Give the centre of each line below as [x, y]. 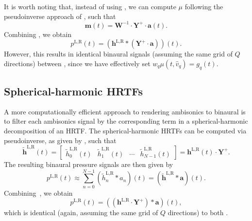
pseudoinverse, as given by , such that [60, 140]
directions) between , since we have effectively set [77, 63]
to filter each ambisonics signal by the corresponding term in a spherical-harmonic [126, 121]
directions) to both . [198, 212]
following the [204, 6]
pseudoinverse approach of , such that [60, 16]
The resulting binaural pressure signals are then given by [89, 164]
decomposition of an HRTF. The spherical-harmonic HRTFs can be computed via [125, 131]
